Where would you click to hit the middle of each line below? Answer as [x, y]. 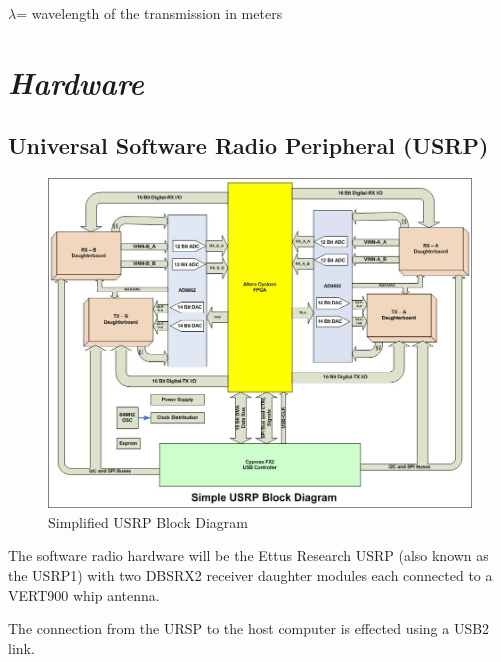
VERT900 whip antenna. [84, 594]
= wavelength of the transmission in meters [149, 13]
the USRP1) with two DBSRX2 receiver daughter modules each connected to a [250, 574]
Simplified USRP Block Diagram [148, 521]
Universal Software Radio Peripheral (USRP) [248, 145]
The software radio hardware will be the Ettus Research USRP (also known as [248, 555]
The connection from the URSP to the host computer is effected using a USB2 [249, 628]
